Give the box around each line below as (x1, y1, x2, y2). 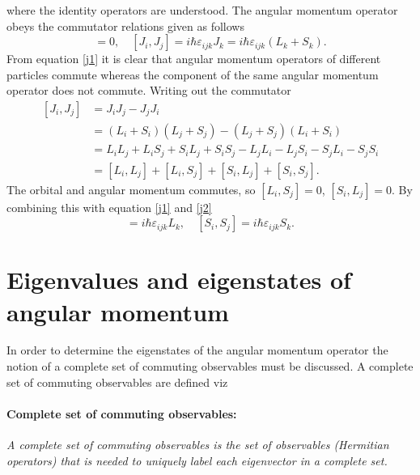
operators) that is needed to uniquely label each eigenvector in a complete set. (6, 452, 388, 469)
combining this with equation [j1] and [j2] (6, 198, 212, 215)
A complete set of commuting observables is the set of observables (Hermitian (6, 436, 389, 453)
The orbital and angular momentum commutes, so (6, 180, 256, 197)
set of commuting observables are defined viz (6, 373, 228, 390)
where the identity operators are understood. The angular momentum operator (6, 2, 398, 18)
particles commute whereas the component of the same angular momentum (6, 66, 379, 83)
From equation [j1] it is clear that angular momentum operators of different (6, 50, 381, 67)
